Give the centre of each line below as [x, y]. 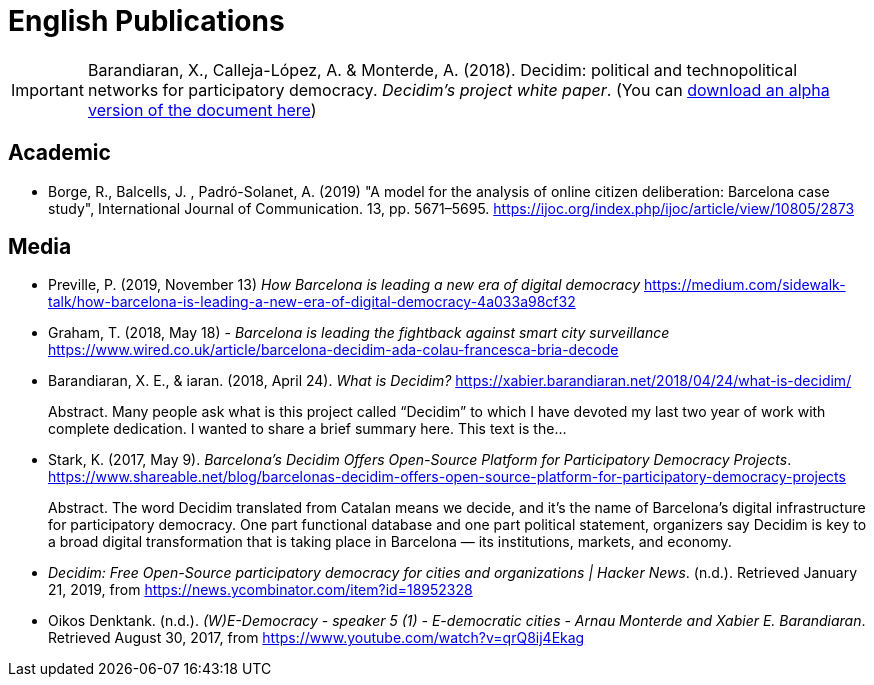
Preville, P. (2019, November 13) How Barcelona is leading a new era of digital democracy [344, 285]
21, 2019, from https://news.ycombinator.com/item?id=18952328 [260, 590]
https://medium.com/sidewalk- [744, 285]
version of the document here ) [202, 109]
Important [47, 89]
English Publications [146, 21]
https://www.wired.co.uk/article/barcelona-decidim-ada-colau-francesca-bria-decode [333, 350]
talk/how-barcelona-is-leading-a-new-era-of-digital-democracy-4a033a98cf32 [312, 302]
